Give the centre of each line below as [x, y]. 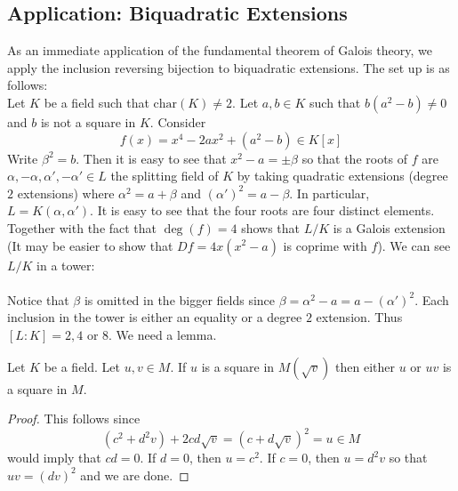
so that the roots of [355, 158]
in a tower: [66, 265]
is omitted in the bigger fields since [180, 299]
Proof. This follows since [74, 419]
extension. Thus [359, 317]
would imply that [54, 458]
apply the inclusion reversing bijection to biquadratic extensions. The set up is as [229, 67]
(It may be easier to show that [90, 245]
